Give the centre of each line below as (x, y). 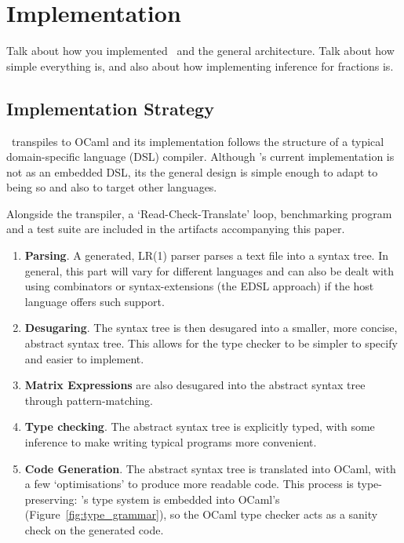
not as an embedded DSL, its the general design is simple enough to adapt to (192, 171)
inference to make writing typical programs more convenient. (171, 442)
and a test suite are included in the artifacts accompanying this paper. (176, 229)
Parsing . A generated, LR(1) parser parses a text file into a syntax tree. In (206, 255)
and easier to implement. (84, 358)
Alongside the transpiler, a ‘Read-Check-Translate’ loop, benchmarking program (199, 213)
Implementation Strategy (110, 108)
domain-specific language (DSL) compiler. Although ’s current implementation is (200, 157)
